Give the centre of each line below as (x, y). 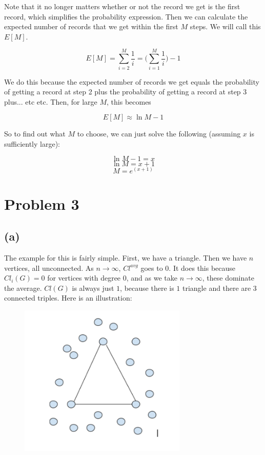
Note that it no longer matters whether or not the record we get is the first (122, 6)
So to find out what (35, 134)
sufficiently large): (32, 143)
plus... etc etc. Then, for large (51, 101)
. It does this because (202, 268)
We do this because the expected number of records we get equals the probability (132, 81)
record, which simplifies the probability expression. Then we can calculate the (126, 16)
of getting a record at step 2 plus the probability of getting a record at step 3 (126, 92)
